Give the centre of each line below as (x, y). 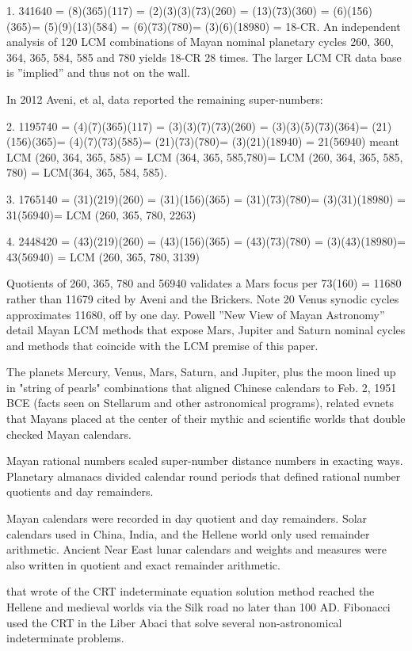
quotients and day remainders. (80, 491)
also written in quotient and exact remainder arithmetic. (143, 564)
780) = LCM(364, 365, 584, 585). (87, 172)
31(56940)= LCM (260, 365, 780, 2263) (101, 214)
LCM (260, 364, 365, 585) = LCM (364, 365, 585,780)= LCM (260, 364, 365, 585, (205, 156)
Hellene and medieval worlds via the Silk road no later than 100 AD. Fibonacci (198, 607)
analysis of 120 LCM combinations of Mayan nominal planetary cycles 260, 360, (200, 42)
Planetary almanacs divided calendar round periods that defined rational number (204, 476)
